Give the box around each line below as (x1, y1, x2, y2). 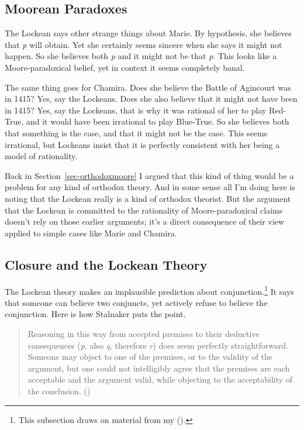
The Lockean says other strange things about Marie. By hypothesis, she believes (5, 27, 292, 39)
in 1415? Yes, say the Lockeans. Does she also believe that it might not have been (5, 92, 298, 105)
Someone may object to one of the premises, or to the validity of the (27, 350, 273, 363)
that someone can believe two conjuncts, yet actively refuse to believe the (5, 296, 268, 308)
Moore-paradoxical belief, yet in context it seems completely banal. (5, 61, 245, 73)
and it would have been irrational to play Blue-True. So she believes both (26, 115, 289, 128)
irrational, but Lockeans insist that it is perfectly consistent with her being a (5, 138, 280, 150)
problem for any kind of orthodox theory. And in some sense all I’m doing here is (5, 181, 295, 193)
